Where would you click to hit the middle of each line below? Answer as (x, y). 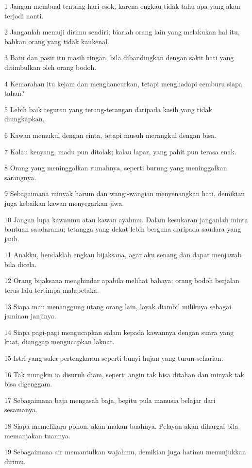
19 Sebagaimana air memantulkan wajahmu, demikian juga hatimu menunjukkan (125, 452)
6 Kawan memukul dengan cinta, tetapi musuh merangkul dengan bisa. (110, 135)
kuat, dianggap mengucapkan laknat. (59, 342)
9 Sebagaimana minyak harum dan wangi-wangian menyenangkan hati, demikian (125, 193)
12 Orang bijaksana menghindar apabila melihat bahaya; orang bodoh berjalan (122, 280)
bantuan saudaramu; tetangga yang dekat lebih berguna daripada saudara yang (123, 229)
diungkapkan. (25, 119)
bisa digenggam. (28, 384)
